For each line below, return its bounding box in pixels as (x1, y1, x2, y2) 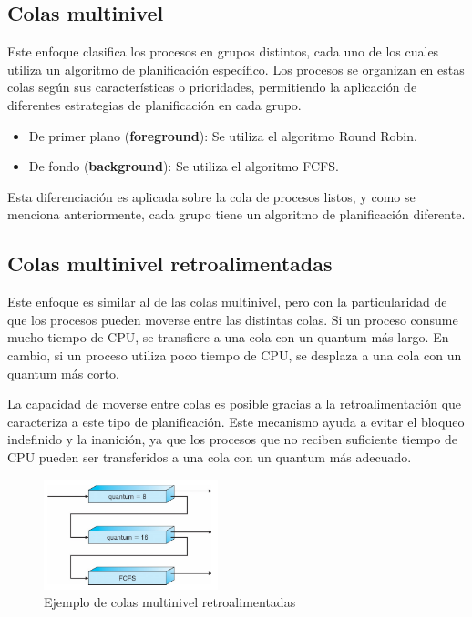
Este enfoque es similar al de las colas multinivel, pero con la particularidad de (7, 292, 447, 311)
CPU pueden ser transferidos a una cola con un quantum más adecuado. (7, 447, 412, 466)
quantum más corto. (7, 363, 120, 382)
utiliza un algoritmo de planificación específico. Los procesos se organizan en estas (7, 59, 465, 78)
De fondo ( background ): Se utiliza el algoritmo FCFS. (28, 157, 339, 176)
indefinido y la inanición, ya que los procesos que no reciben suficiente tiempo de (7, 430, 457, 449)
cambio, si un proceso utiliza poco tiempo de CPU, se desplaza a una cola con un (7, 345, 462, 364)
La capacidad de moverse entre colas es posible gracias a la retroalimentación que (7, 394, 462, 413)
